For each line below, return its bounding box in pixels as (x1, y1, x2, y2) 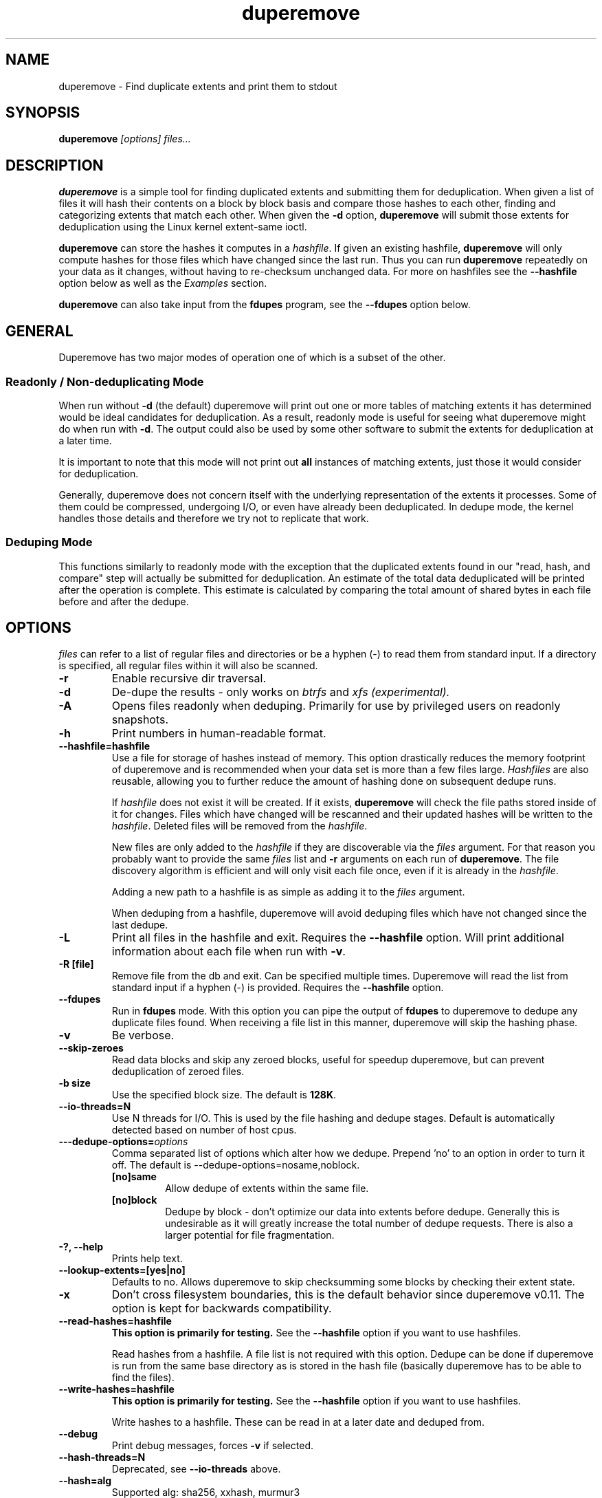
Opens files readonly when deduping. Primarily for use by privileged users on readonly (111, 699, 561, 713)
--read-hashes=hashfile (58, 1315, 172, 1327)
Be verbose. (111, 1028, 175, 1043)
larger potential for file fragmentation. (165, 1229, 335, 1241)
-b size (58, 1077, 91, 1089)
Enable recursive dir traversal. (111, 671, 267, 686)
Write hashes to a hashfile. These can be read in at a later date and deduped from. (111, 1416, 484, 1429)
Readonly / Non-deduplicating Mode (5, 374, 204, 389)
